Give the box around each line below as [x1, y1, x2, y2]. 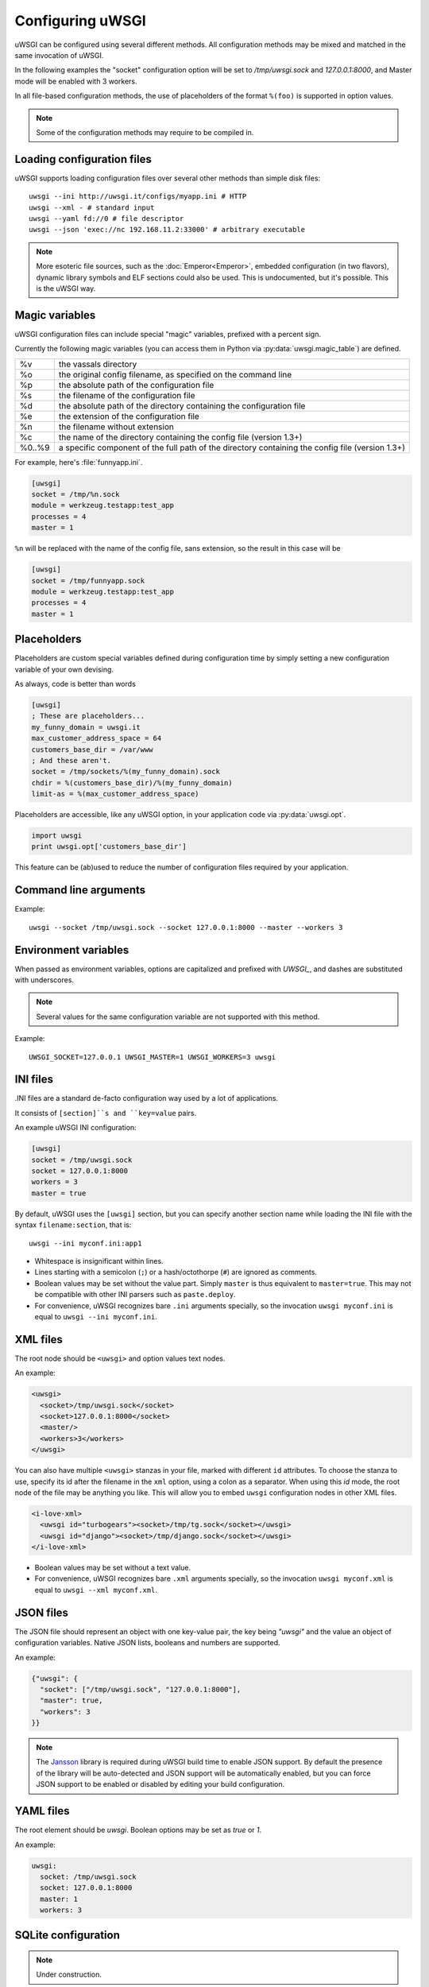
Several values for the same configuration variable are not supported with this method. [36, 1012, 320, 1021]
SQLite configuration [14, 1928, 121, 1942]
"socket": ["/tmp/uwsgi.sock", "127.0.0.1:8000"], [40, 1685, 242, 1694]
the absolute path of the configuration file [58, 379, 214, 390]
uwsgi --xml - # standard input [29, 203, 155, 212]
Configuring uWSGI [14, 12, 146, 29]
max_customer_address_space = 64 [31, 734, 162, 743]
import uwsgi [31, 831, 83, 840]
